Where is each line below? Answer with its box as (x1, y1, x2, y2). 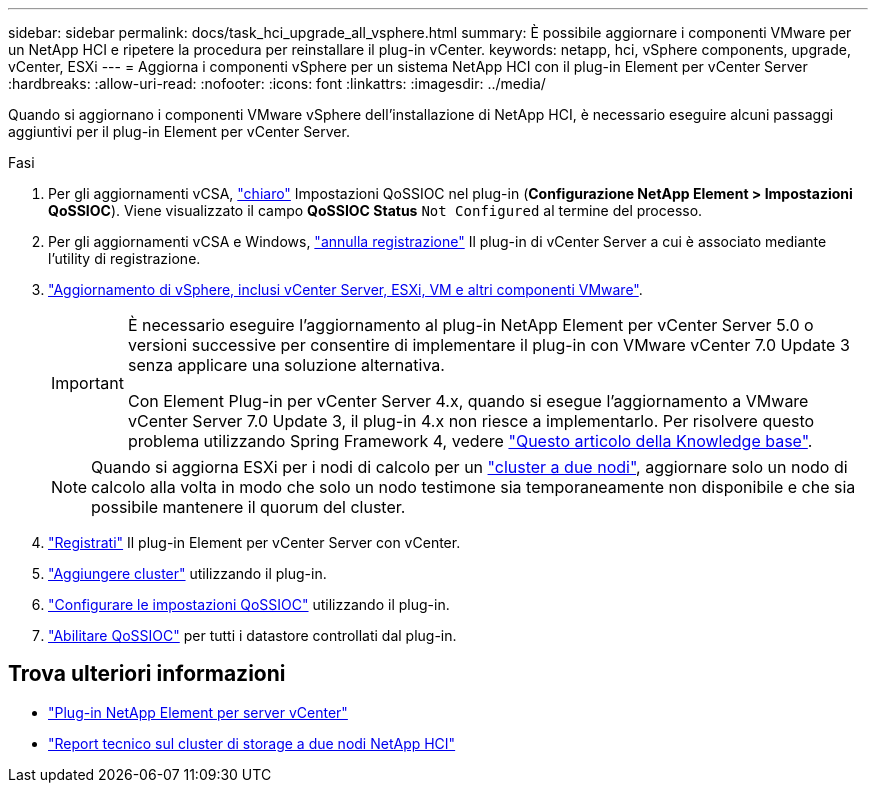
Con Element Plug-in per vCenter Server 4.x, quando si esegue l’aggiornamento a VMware (127, 391, 809, 411)
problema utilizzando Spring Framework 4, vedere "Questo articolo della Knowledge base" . (127, 431, 813, 451)
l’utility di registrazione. (48, 250, 201, 267)
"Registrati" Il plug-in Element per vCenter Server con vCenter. (48, 534, 461, 551)
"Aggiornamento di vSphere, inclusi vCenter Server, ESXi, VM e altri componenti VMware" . (48, 281, 643, 298)
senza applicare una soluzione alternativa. (127, 355, 445, 375)
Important (51, 373, 124, 393)
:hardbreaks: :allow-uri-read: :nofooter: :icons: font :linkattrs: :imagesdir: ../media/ (8, 75, 546, 92)
